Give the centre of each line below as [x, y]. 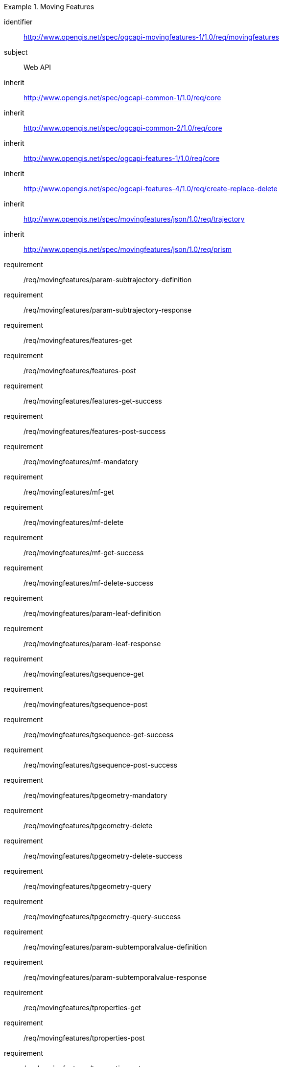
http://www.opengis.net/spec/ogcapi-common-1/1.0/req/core [122, 98]
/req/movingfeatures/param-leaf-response [92, 644]
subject [16, 52]
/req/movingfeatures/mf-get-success [84, 553]
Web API [37, 67]
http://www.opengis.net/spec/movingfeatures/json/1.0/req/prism [128, 249]
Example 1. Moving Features [49, 7]
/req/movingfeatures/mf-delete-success [89, 583]
